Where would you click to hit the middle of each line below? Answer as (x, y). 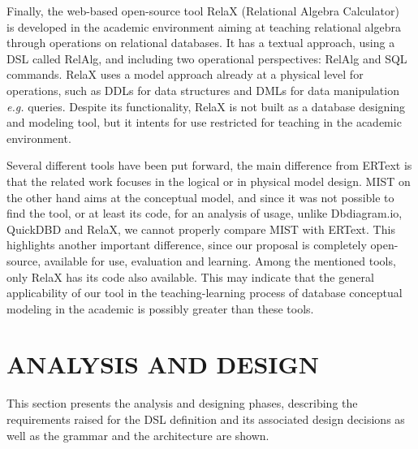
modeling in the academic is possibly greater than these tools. (160, 308)
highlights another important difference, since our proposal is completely (187, 245)
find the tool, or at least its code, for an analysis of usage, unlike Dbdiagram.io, (205, 213)
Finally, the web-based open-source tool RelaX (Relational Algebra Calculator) (203, 11)
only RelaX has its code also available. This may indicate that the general (190, 276)
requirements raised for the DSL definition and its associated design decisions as (206, 419)
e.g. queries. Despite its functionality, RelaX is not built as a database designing (206, 106)
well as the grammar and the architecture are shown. (138, 435)
